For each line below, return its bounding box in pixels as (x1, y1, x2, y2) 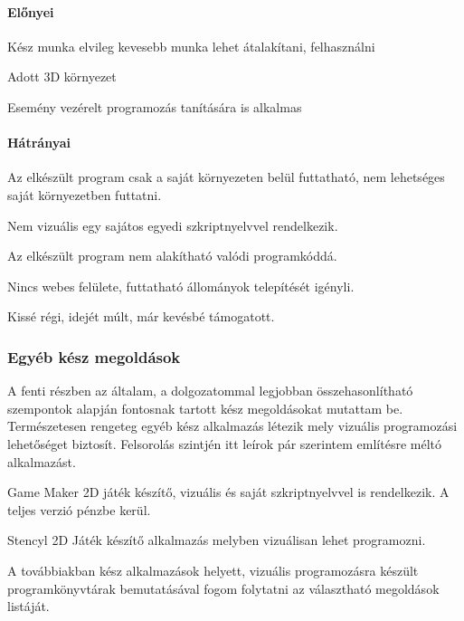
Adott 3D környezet (7, 67, 117, 86)
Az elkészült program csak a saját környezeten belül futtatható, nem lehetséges (7, 167, 445, 186)
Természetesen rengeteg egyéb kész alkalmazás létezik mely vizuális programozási (7, 416, 458, 435)
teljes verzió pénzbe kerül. (7, 500, 151, 519)
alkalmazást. (7, 452, 76, 471)
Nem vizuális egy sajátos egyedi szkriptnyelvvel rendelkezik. (7, 215, 338, 234)
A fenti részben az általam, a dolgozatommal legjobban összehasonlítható (7, 381, 413, 400)
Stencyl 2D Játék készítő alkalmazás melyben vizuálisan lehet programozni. (7, 530, 426, 549)
